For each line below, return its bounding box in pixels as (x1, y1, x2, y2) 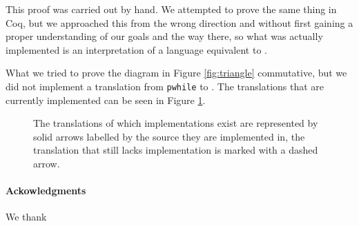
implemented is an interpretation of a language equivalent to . (6, 42, 267, 56)
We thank (6, 209, 47, 224)
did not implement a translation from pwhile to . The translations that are (6, 79, 324, 93)
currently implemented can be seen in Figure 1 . (6, 92, 206, 107)
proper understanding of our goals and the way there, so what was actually (6, 29, 323, 43)
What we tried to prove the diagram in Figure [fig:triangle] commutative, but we (6, 65, 347, 80)
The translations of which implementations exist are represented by (33, 116, 318, 130)
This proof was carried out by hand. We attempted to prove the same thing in (6, 2, 337, 16)
